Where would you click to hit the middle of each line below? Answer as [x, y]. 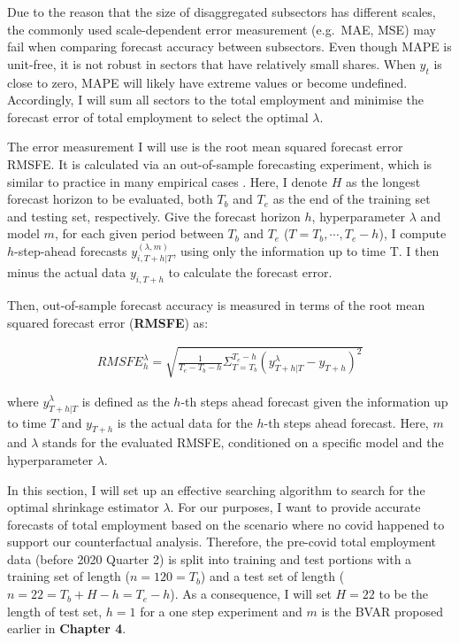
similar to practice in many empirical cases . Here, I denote [168, 181]
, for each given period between [139, 233]
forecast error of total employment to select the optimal [158, 116]
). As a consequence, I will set [251, 594]
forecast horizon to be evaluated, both [110, 199]
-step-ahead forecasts [71, 251]
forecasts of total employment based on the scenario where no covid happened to [226, 524]
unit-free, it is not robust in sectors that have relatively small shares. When [211, 63]
